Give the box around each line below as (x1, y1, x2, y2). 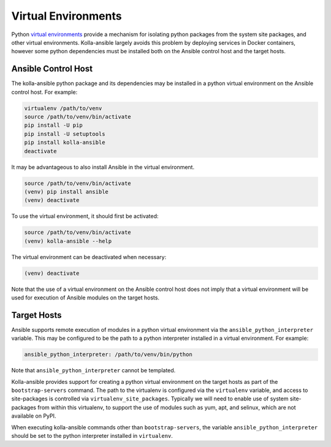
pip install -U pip (24, 122, 83, 129)
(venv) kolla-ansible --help (24, 238, 112, 244)
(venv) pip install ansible (24, 188, 108, 195)
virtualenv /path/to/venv (24, 105, 102, 111)
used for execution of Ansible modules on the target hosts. (11, 294, 159, 301)
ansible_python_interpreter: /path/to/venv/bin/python (24, 351, 192, 358)
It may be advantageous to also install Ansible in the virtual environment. (11, 163, 195, 171)
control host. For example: (11, 88, 78, 96)
